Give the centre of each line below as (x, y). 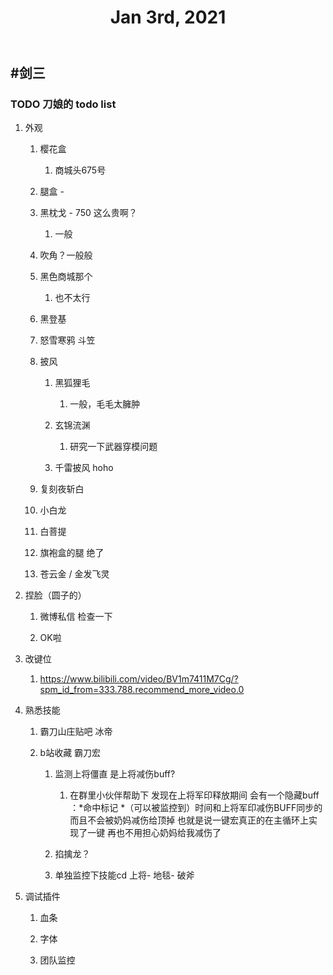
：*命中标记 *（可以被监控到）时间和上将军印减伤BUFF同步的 (196, 808)
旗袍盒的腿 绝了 (72, 553)
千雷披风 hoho (84, 468)
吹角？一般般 (66, 255)
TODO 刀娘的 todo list (63, 104)
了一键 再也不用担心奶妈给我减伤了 (150, 833)
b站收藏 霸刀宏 (70, 753)
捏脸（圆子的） (55, 595)
